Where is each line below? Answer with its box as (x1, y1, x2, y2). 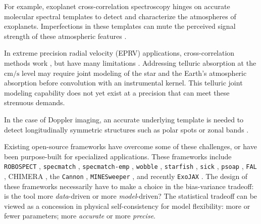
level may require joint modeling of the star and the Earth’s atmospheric (22, 67, 247, 78)
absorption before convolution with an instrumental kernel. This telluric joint (4, 77, 243, 88)
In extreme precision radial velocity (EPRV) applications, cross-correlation (4, 48, 235, 58)
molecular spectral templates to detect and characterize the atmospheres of (4, 11, 236, 21)
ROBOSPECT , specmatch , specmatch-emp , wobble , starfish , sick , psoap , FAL (4, 161, 257, 171)
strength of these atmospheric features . (4, 30, 127, 41)
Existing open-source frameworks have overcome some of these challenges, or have (4, 141, 257, 152)
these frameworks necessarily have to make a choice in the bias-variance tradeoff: (4, 181, 254, 191)
